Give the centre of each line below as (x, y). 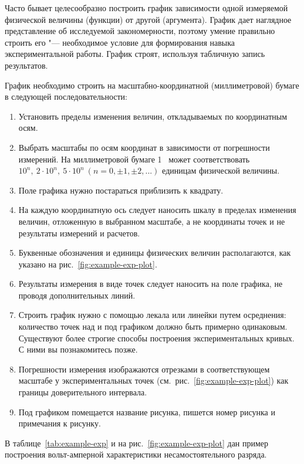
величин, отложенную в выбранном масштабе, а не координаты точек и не (152, 221)
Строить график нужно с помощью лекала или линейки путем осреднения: (152, 315)
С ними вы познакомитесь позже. (78, 349)
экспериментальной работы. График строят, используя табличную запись (135, 54)
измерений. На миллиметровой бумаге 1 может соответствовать (134, 159)
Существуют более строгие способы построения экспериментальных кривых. (156, 338)
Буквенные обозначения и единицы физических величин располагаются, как (155, 253)
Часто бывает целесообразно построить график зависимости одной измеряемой (146, 8)
